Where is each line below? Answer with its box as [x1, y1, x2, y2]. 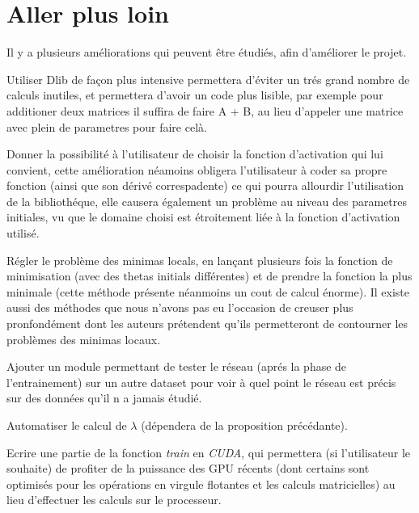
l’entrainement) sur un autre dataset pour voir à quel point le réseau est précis [6, 373, 396, 390]
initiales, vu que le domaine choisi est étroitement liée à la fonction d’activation [6, 208, 400, 225]
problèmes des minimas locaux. [6, 330, 161, 347]
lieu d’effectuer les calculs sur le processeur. [6, 491, 222, 508]
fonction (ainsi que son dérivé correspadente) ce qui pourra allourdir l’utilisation [6, 177, 404, 194]
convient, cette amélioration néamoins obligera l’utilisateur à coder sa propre [6, 161, 387, 178]
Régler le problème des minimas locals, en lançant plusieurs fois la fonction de [6, 251, 393, 268]
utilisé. [6, 225, 40, 242]
